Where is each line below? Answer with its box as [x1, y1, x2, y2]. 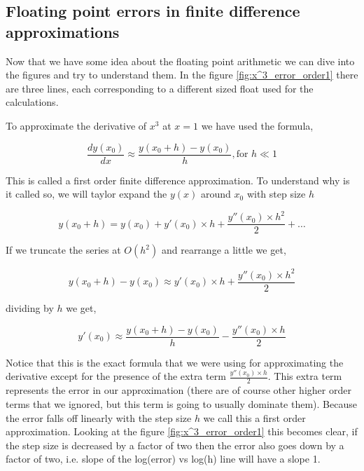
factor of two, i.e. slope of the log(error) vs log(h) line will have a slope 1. [6, 451, 321, 466]
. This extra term [267, 369, 342, 383]
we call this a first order [203, 410, 306, 425]
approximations [6, 20, 120, 42]
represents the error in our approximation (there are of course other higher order [6, 383, 351, 397]
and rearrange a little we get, [161, 243, 286, 257]
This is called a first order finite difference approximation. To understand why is [6, 172, 350, 187]
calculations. [6, 95, 59, 109]
